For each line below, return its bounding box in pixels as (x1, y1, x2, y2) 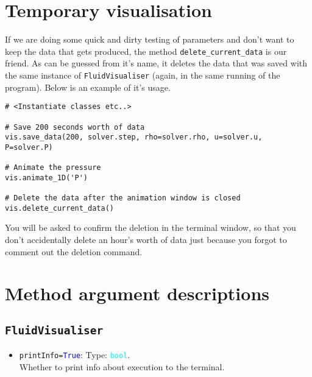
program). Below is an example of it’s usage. (5, 80, 171, 93)
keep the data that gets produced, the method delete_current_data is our (5, 44, 287, 57)
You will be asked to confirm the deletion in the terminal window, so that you (5, 221, 296, 234)
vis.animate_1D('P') (5, 173, 88, 182)
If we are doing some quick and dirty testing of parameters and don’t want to (5, 33, 294, 46)
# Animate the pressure (5, 163, 101, 172)
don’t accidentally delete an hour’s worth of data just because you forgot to (5, 233, 287, 246)
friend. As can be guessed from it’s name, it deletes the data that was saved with (5, 57, 308, 69)
